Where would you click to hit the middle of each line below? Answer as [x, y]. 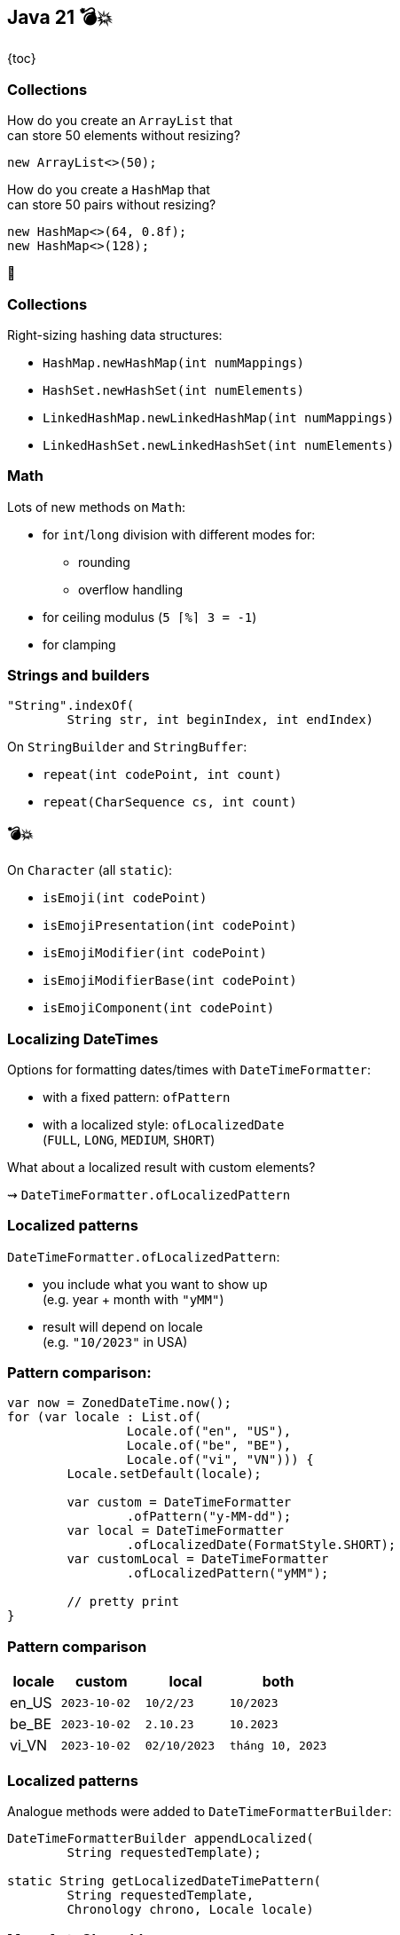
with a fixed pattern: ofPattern [137, 1097]
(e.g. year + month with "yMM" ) [133, 1299]
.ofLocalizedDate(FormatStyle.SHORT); [261, 1545]
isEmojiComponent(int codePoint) [159, 1008]
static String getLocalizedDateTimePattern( [165, 1880]
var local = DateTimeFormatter [175, 1531]
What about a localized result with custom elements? [161, 1167]
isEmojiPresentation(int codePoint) [170, 926]
